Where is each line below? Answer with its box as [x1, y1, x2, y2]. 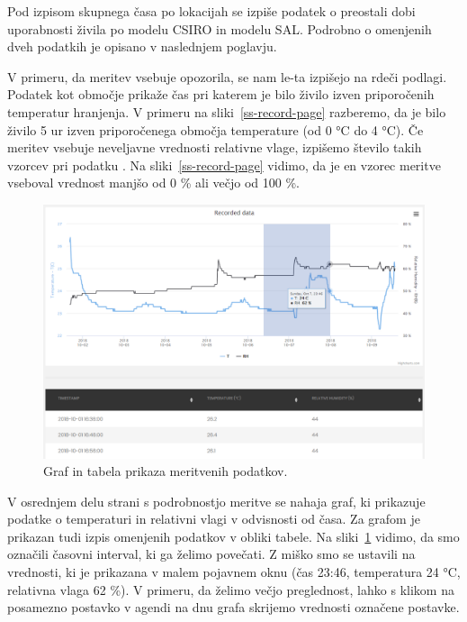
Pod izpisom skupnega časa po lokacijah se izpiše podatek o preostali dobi [7, 2, 416, 20]
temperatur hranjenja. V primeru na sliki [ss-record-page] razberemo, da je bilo [7, 102, 446, 121]
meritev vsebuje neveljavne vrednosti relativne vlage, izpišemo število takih [7, 138, 422, 157]
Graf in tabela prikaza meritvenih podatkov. [43, 462, 288, 480]
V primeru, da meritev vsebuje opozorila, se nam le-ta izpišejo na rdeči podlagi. [7, 67, 447, 86]
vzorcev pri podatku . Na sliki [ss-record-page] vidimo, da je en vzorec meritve [7, 155, 441, 174]
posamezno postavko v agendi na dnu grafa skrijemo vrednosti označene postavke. [7, 598, 460, 617]
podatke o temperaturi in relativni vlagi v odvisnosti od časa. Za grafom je [7, 509, 420, 528]
